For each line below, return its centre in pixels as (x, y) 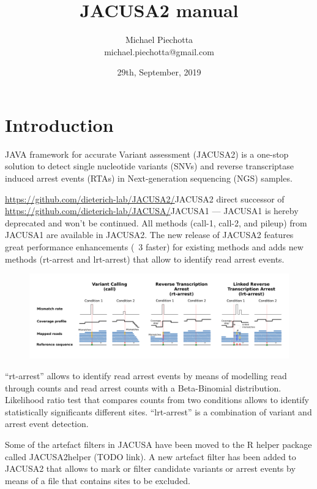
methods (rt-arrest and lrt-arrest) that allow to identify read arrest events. (145, 259)
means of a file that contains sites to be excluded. (98, 480)
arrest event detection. (47, 424)
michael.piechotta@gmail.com (159, 51)
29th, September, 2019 (159, 72)
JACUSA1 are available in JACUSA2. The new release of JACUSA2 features (149, 235)
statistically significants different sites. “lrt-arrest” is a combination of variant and (158, 411)
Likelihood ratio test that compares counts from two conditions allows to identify (157, 400)
